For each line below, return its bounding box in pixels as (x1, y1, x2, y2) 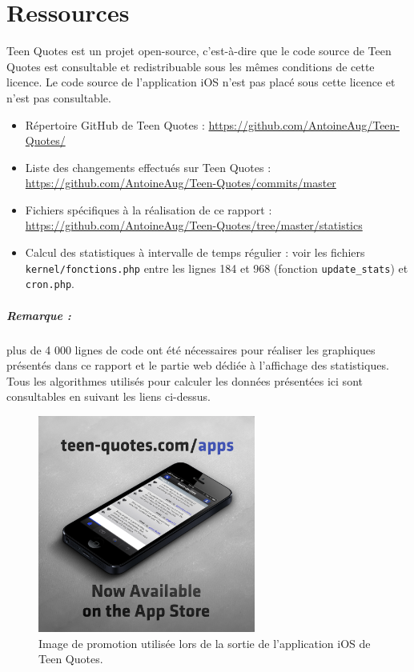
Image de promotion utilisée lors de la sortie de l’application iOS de (38, 634, 371, 651)
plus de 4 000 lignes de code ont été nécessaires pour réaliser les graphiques (6, 341, 376, 358)
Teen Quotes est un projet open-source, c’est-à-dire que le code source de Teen (6, 42, 392, 59)
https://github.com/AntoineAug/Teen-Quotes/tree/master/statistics (25, 217, 363, 234)
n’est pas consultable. (6, 89, 111, 106)
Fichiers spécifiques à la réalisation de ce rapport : (25, 201, 272, 218)
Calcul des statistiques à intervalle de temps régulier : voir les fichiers (25, 244, 365, 261)
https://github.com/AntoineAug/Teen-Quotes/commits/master (25, 174, 336, 191)
